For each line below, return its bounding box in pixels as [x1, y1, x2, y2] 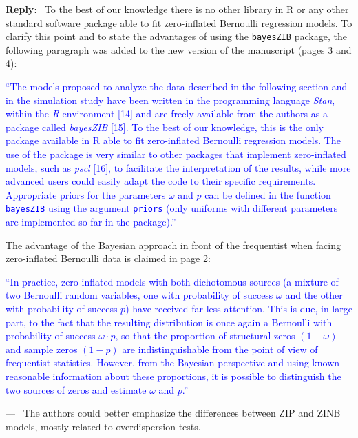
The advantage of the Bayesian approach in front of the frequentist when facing [6, 237, 341, 252]
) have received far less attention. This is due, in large [125, 301, 352, 315]
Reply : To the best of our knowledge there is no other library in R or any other [6, 2, 349, 16]
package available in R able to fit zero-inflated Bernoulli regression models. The [6, 133, 341, 148]
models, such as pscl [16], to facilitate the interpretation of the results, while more [6, 160, 351, 175]
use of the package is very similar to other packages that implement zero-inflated [6, 147, 346, 161]
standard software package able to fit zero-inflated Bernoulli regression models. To [6, 15, 352, 30]
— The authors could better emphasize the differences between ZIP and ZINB [6, 406, 341, 420]
